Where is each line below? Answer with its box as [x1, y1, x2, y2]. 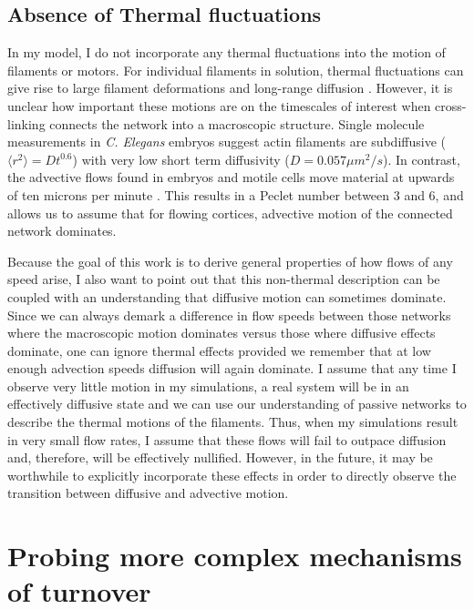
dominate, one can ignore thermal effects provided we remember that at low [7, 340, 431, 360]
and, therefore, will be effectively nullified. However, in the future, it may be [7, 448, 433, 467]
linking [7, 114, 46, 133]
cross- [435, 96, 467, 115]
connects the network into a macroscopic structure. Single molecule [49, 114, 425, 133]
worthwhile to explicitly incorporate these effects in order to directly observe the [7, 465, 457, 484]
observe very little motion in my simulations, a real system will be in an [7, 376, 409, 395]
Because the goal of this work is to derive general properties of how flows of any [7, 251, 453, 270]
